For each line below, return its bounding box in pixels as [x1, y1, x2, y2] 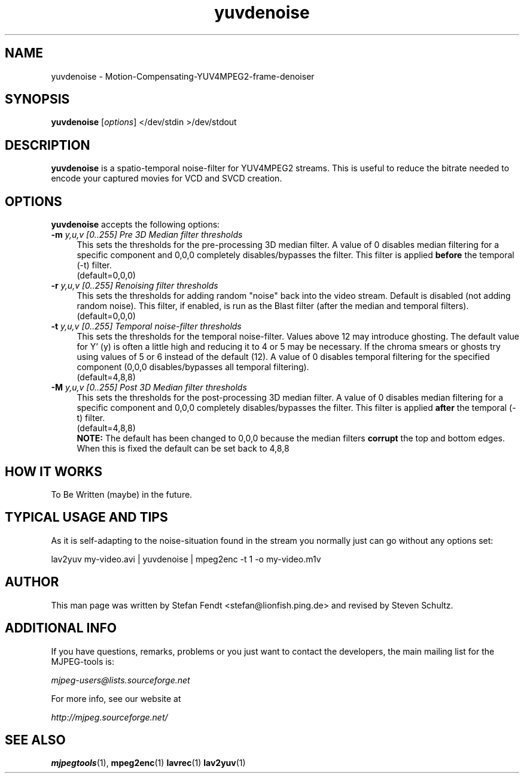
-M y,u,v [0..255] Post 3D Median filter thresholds [51, 382, 247, 393]
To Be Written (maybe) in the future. [51, 489, 193, 500]
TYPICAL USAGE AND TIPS [5, 510, 168, 525]
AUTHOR [5, 574, 59, 590]
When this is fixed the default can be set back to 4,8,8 [77, 443, 290, 454]
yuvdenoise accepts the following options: [51, 219, 220, 230]
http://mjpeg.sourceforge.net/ [51, 712, 168, 722]
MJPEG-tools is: [51, 656, 115, 667]
